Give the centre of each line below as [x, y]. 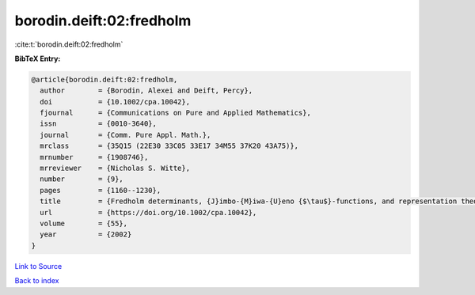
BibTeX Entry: [38, 59]
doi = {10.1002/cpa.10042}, [115, 102]
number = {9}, [82, 179]
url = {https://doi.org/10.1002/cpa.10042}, [148, 212]
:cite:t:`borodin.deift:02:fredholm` [69, 44]
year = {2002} [86, 234]
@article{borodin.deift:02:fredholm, [104, 79]
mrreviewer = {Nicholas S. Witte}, [115, 168]
